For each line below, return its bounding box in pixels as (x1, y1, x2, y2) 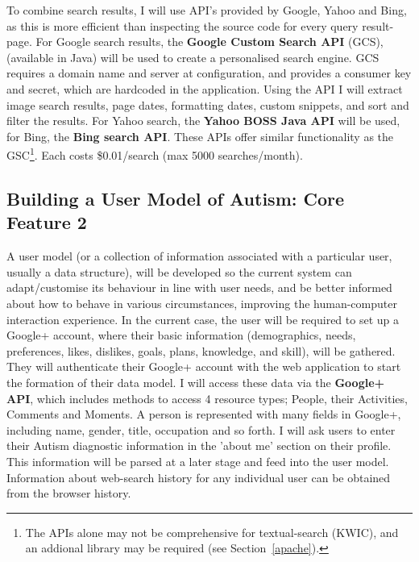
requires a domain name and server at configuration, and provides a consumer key (6, 65, 412, 81)
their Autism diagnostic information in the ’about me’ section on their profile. (6, 437, 392, 454)
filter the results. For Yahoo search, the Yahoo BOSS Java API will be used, (6, 112, 400, 129)
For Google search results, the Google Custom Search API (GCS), (35, 33, 384, 50)
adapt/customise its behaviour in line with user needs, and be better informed (6, 279, 392, 296)
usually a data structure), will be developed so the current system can (6, 263, 352, 280)
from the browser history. (6, 485, 131, 502)
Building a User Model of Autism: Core (6, 185, 345, 210)
